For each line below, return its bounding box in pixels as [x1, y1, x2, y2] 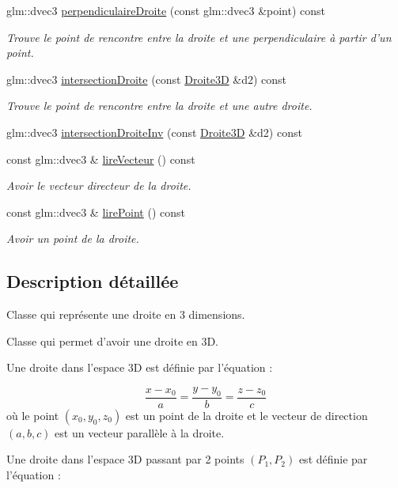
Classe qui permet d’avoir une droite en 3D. [6, 332, 219, 349]
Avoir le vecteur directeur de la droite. [6, 177, 191, 194]
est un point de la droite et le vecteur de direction [125, 407, 368, 423]
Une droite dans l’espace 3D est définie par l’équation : [6, 359, 273, 376]
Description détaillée [6, 269, 179, 293]
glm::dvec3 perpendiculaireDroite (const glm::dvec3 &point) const [6, 2, 326, 18]
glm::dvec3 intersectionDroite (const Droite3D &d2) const [6, 70, 287, 87]
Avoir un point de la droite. [6, 230, 139, 247]
